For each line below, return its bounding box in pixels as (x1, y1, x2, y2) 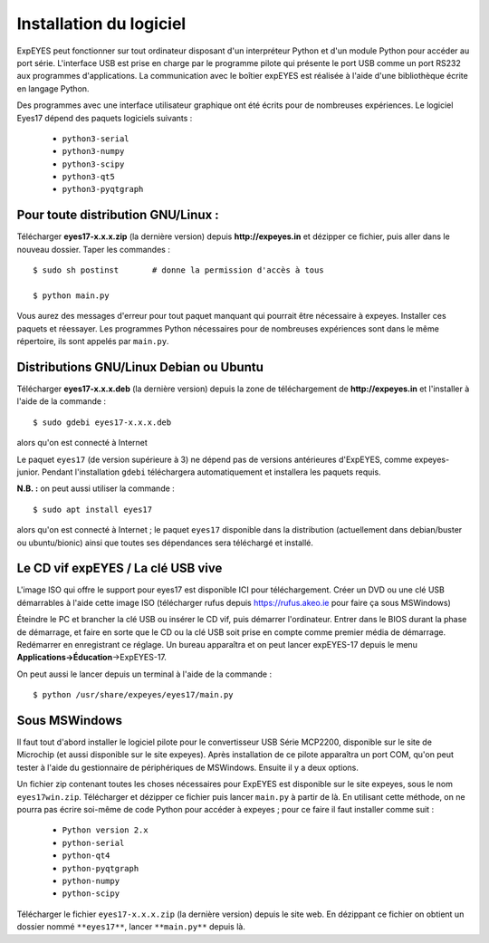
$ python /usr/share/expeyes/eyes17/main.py (33, 689, 235, 700)
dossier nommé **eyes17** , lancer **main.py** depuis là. (16, 921, 246, 932)
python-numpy (62, 875, 120, 886)
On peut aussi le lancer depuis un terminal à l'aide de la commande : (16, 669, 273, 679)
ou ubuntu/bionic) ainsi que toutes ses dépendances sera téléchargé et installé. (16, 537, 314, 548)
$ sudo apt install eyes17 (33, 504, 153, 515)
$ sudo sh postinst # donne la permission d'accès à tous (33, 265, 325, 275)
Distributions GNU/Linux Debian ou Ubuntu (16, 359, 264, 375)
